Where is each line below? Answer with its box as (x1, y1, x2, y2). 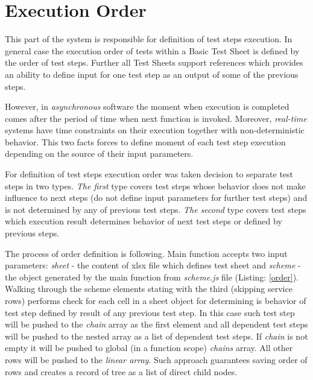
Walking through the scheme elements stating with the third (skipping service (5, 282, 292, 295)
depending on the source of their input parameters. (5, 147, 194, 160)
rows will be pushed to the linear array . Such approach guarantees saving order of (5, 353, 308, 366)
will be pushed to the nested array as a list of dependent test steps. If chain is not (5, 329, 308, 342)
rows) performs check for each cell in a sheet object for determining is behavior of (5, 294, 306, 306)
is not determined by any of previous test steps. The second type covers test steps (5, 203, 306, 215)
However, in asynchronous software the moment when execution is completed (5, 100, 289, 113)
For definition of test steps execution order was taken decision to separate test (5, 168, 294, 180)
